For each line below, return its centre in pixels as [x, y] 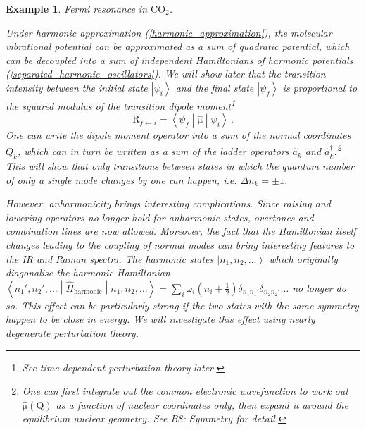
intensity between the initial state [77, 87]
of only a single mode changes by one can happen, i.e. [121, 179]
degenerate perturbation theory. [72, 332]
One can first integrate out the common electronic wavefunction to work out [185, 391]
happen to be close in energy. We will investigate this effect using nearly [160, 319]
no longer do [319, 287]
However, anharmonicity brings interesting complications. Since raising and [168, 203]
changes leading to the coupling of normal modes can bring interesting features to [180, 245]
